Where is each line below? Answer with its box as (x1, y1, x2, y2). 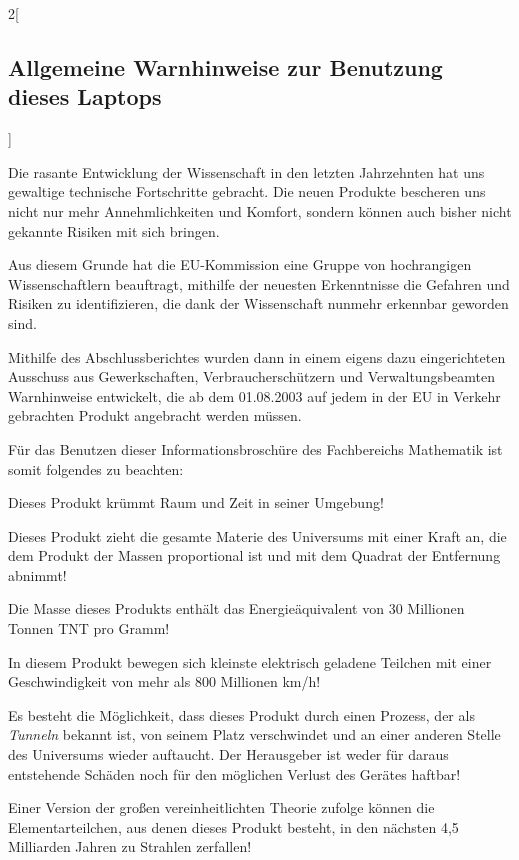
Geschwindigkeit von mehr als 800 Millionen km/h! (8, 671, 321, 692)
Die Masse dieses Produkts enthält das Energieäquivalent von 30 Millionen (8, 598, 465, 619)
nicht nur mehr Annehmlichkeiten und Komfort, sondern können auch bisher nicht (8, 200, 512, 221)
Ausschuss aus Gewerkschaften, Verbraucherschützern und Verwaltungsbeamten (8, 366, 496, 387)
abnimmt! (8, 564, 67, 585)
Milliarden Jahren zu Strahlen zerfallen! (8, 836, 252, 857)
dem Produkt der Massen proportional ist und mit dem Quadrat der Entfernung (8, 545, 501, 566)
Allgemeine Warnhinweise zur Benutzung (8, 51, 443, 82)
